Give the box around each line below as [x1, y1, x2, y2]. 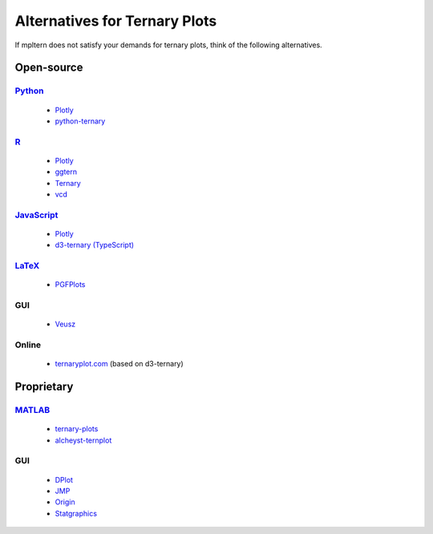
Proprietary [14, 380, 74, 394]
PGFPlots [55, 280, 86, 289]
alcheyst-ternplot [55, 435, 112, 445]
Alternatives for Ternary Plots [14, 12, 217, 30]
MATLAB [14, 405, 51, 416]
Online [14, 339, 42, 350]
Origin [55, 497, 75, 507]
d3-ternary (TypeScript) [55, 241, 135, 250]
